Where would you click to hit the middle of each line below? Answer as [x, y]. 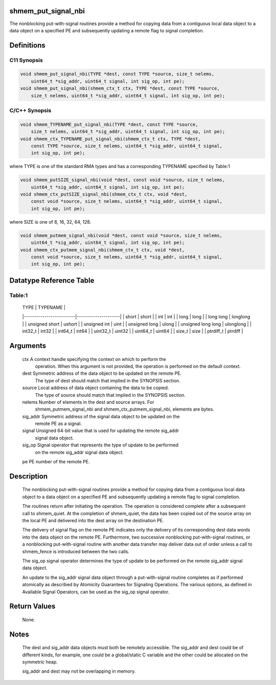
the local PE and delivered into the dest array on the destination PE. [93, 520]
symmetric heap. [40, 662]
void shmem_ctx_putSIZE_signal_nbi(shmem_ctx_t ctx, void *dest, [104, 194]
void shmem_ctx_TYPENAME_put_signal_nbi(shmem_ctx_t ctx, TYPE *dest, [111, 139]
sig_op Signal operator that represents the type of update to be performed [100, 445]
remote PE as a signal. [58, 424]
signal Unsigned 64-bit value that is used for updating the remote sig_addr [101, 431]
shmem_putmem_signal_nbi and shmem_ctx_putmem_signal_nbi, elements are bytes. [125, 409]
